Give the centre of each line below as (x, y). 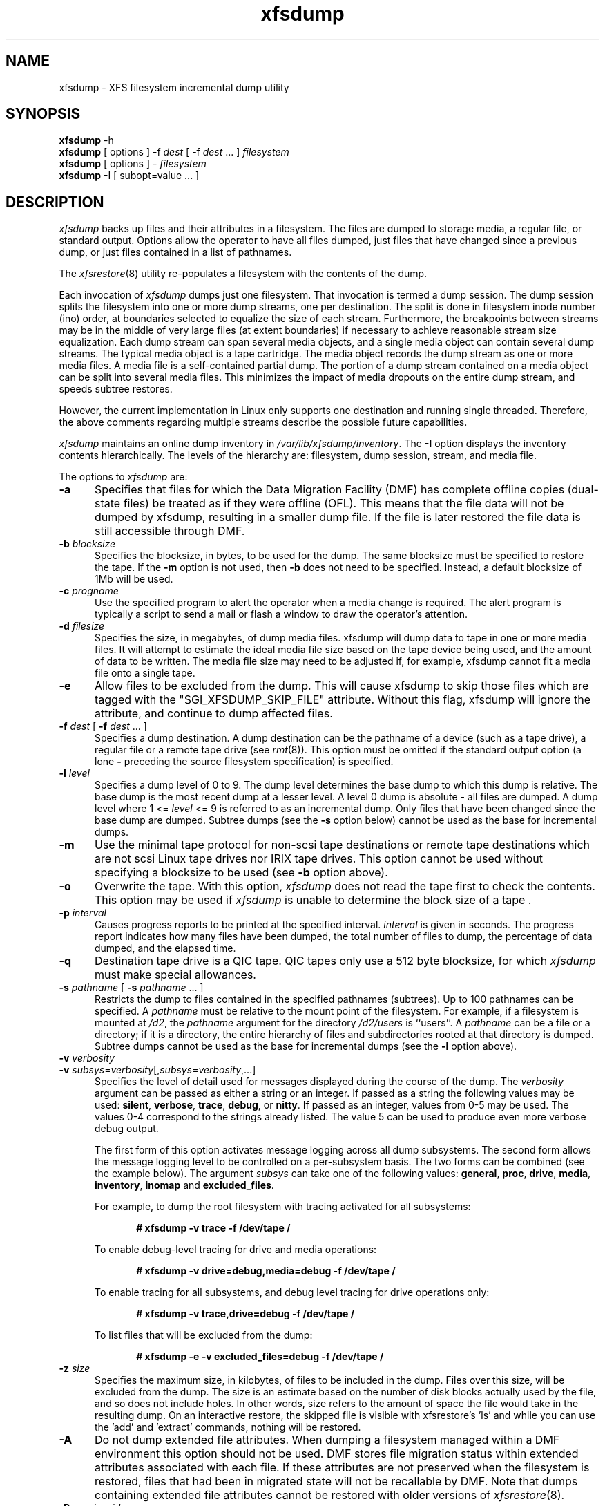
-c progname (89, 591)
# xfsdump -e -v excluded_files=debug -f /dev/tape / (260, 1357)
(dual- (583, 490)
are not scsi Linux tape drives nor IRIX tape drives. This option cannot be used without (319, 859)
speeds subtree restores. (116, 389)
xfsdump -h (86, 140)
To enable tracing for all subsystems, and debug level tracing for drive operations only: (292, 1292)
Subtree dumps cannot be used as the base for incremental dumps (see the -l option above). (306, 1046)
